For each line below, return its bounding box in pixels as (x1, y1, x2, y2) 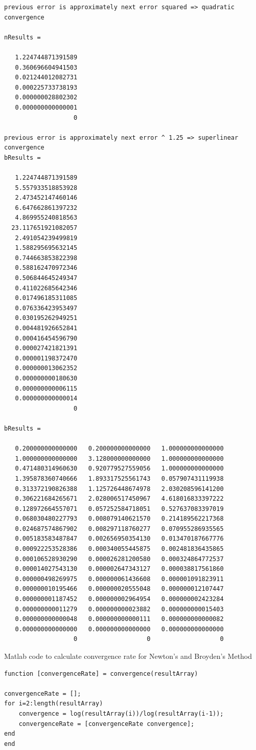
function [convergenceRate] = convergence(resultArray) (4, 670, 198, 677)
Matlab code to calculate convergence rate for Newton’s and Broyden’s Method (4, 651, 252, 661)
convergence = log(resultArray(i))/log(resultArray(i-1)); (18, 710, 224, 717)
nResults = (4, 33, 41, 41)
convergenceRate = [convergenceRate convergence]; (18, 720, 195, 727)
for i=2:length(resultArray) (4, 700, 103, 708)
